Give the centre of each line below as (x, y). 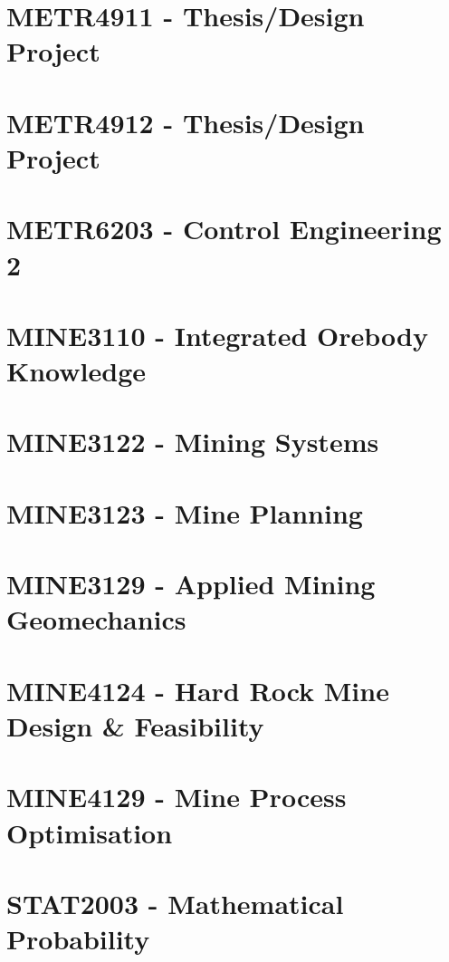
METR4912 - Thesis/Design (186, 122)
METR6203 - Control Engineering (224, 229)
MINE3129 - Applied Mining (191, 584)
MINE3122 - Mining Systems (193, 442)
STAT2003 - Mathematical (175, 903)
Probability (78, 939)
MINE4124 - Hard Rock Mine (198, 690)
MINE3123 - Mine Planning (185, 512)
